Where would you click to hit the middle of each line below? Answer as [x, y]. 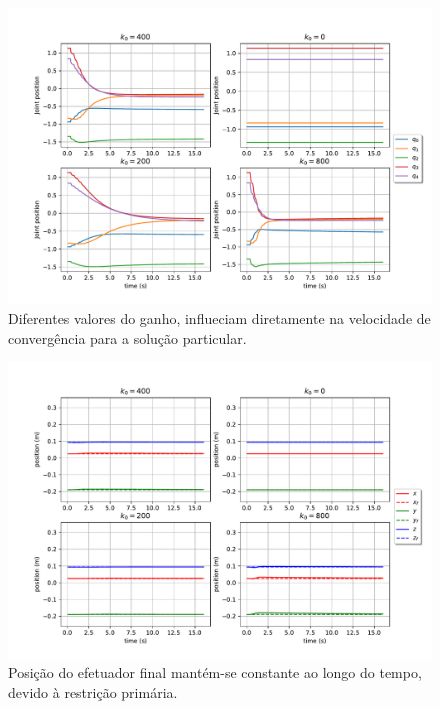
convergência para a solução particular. [127, 337]
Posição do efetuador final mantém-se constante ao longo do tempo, [215, 672]
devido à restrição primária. [93, 691]
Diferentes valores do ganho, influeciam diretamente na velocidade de [219, 318]
